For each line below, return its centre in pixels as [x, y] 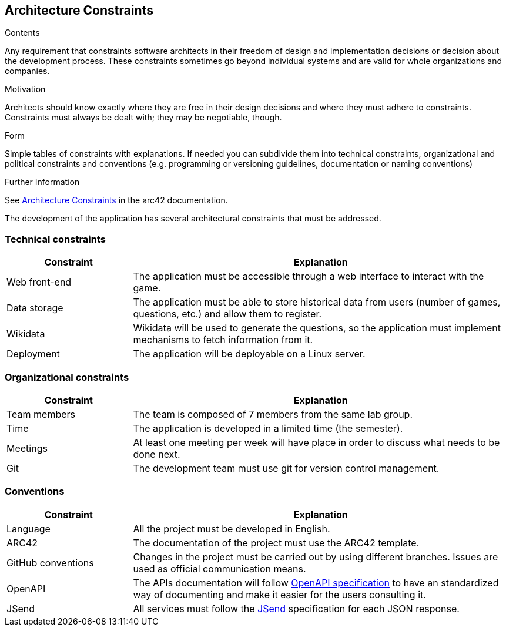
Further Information [42, 182]
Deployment [33, 354]
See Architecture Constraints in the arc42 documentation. [116, 200]
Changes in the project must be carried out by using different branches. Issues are [316, 557]
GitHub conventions [50, 563]
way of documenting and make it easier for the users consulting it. [279, 594]
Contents [22, 33]
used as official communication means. [220, 568]
